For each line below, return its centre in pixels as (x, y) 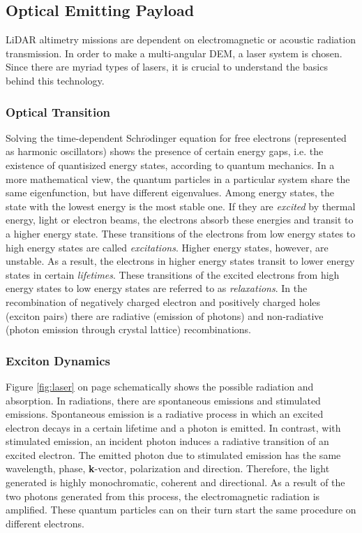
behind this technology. (55, 80)
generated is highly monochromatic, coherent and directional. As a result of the (175, 482)
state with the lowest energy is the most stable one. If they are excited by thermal (181, 206)
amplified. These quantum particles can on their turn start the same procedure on (181, 510)
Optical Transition (58, 111)
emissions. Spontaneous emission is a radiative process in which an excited (165, 414)
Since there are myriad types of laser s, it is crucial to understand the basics (167, 67)
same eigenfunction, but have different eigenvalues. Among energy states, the (170, 192)
